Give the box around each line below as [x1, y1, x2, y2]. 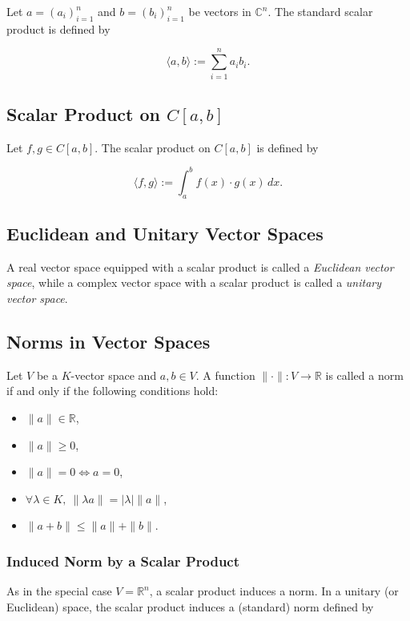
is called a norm [325, 366, 404, 383]
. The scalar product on [94, 139, 211, 155]
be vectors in [188, 3, 251, 19]
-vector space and [70, 366, 157, 383]
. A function [195, 366, 255, 383]
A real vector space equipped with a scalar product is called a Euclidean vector [6, 258, 394, 275]
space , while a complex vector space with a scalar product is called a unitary [6, 274, 381, 291]
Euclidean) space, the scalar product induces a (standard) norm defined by [6, 598, 374, 615]
